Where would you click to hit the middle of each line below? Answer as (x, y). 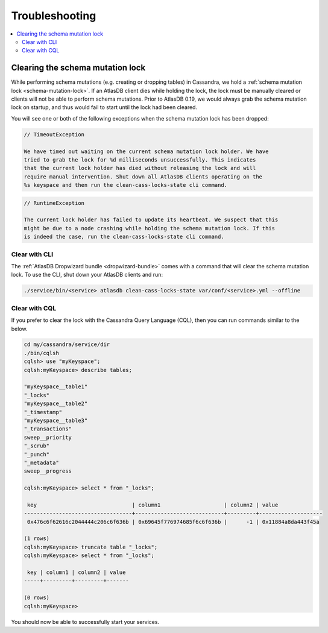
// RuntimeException (54, 203)
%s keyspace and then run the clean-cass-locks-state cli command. (126, 185)
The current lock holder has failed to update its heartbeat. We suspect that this (151, 220)
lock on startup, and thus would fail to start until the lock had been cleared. (104, 107)
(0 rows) (37, 598)
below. (19, 329)
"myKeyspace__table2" (56, 404)
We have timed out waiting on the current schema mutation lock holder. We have (146, 151)
